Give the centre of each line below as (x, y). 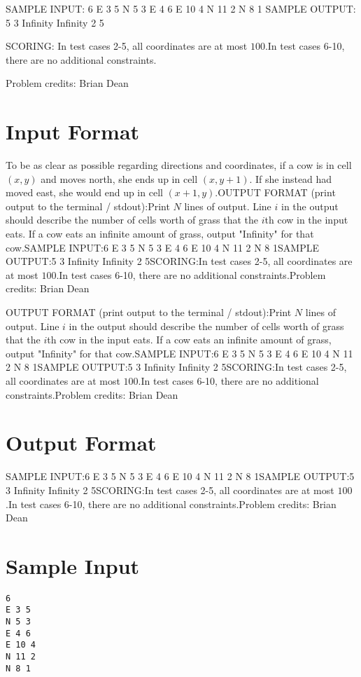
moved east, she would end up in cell (84, 192)
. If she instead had (291, 178)
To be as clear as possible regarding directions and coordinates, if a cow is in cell (179, 165)
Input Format (73, 131)
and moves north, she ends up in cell (119, 178)
